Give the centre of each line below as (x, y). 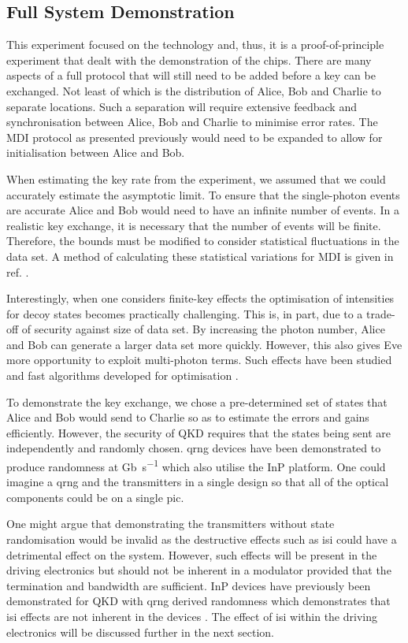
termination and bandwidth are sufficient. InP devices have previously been (189, 585)
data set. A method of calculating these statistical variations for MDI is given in (200, 256)
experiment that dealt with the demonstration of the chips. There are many (189, 59)
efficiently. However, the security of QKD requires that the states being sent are (199, 432)
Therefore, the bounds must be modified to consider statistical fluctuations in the (203, 241)
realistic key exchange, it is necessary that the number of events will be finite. (194, 225)
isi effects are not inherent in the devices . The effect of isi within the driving (192, 617)
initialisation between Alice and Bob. (96, 152)
